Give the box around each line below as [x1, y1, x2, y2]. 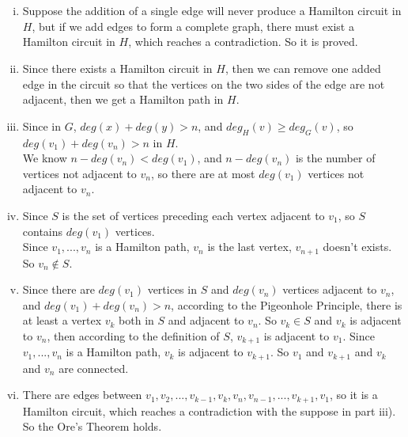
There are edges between [22, 386, 142, 403]
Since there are [22, 281, 95, 298]
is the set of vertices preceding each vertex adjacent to [62, 207, 325, 223]
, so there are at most [150, 165, 255, 181]
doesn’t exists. [323, 238, 392, 255]
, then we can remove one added [225, 59, 381, 76]
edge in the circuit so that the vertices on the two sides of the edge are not [22, 75, 385, 92]
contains [22, 222, 63, 239]
